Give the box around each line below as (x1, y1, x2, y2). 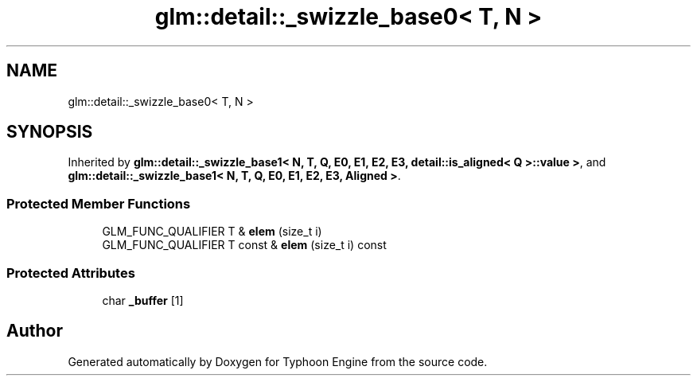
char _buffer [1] (102, 293, 184, 307)
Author (6, 321, 63, 341)
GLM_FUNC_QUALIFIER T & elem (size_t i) (102, 224, 322, 239)
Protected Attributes (6, 264, 135, 281)
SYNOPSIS (6, 122, 93, 142)
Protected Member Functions (6, 195, 191, 212)
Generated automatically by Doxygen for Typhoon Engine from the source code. (68, 354, 488, 368)
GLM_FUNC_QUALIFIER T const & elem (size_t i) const (102, 238, 387, 252)
